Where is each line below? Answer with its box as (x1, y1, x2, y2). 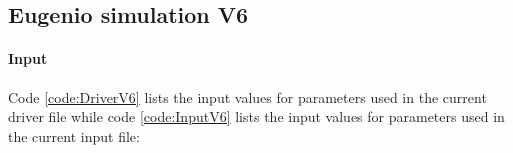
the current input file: (8, 125, 140, 146)
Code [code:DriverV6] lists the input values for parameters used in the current (8, 86, 487, 107)
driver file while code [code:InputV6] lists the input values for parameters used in (8, 106, 505, 127)
